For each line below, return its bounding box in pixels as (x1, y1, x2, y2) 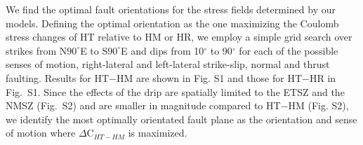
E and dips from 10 (121, 43, 204, 57)
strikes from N (6, 43, 67, 57)
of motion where (6, 125, 76, 140)
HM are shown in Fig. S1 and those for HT (116, 70, 303, 85)
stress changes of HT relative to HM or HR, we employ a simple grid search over (6, 29, 352, 44)
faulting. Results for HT (6, 70, 110, 85)
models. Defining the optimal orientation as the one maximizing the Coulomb (6, 15, 339, 30)
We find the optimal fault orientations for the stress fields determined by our (6, 2, 336, 16)
